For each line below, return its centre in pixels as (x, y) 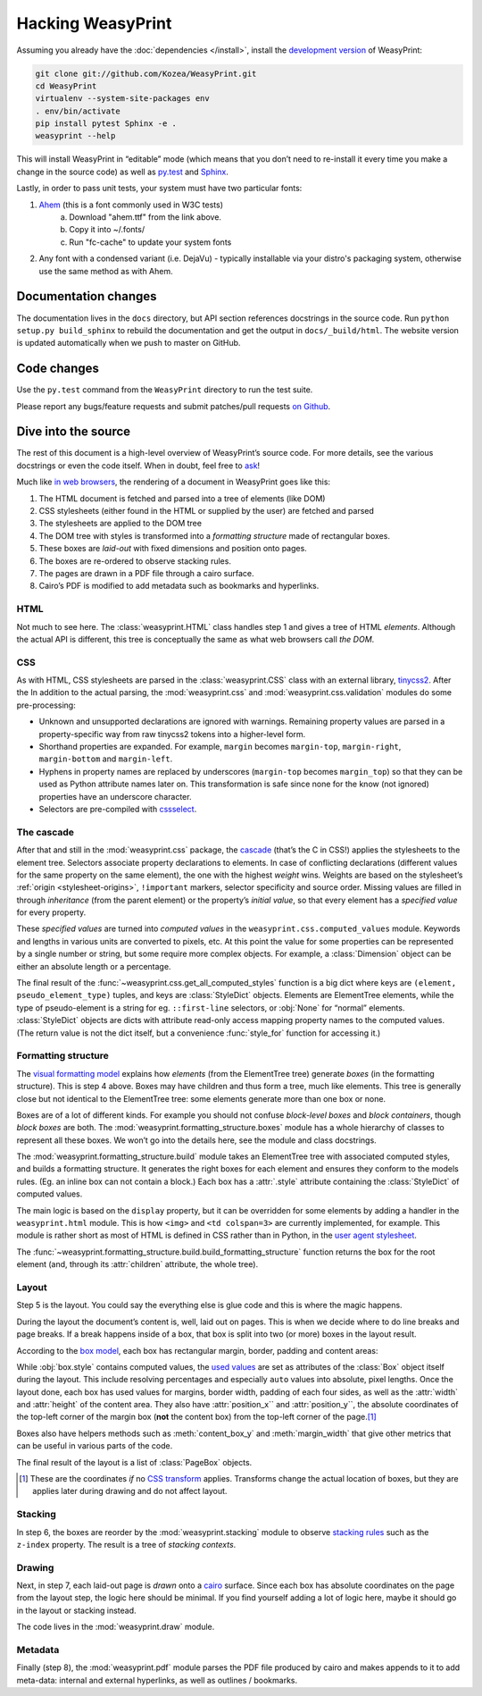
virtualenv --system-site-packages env (122, 99)
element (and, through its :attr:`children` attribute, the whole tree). (137, 1264)
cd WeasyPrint (66, 86)
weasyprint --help (75, 136)
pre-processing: (46, 705)
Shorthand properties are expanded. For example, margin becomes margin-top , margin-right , (220, 747)
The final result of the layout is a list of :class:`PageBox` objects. (134, 1462)
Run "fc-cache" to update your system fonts (150, 242)
